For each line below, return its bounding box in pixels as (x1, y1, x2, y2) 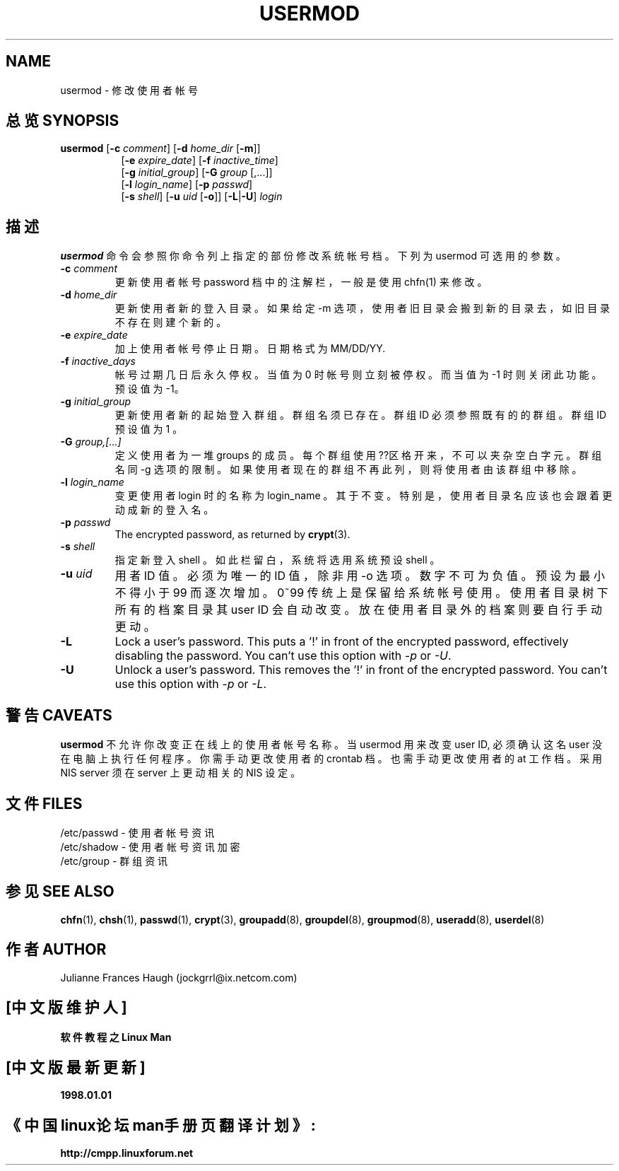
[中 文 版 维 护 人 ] (6, 998, 127, 1017)
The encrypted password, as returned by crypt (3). (114, 528, 350, 541)
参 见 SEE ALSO (6, 882, 114, 901)
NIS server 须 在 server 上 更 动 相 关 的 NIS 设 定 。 (60, 767, 301, 779)
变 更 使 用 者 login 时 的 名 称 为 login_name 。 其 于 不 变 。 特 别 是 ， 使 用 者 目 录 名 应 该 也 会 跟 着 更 (114, 489, 613, 502)
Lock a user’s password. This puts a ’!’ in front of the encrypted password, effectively (114, 634, 569, 649)
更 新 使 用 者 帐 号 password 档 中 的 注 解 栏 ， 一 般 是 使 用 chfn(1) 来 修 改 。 (114, 276, 488, 289)
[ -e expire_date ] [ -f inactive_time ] (121, 154, 278, 167)
